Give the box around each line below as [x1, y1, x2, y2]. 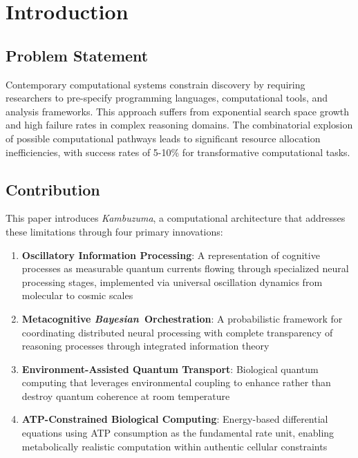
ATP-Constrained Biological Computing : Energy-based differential [21, 412, 328, 426]
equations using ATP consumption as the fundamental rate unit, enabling [21, 426, 335, 440]
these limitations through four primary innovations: [6, 224, 223, 238]
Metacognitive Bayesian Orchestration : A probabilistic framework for [21, 311, 343, 325]
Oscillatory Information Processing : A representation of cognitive [21, 247, 320, 262]
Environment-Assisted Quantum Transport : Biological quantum [21, 361, 319, 376]
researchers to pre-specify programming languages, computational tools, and [6, 90, 328, 105]
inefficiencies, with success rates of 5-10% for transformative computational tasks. [6, 144, 350, 159]
